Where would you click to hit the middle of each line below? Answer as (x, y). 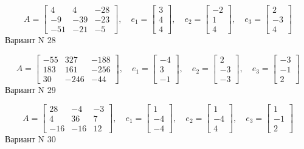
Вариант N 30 (30, 139)
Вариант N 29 (30, 89)
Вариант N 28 (30, 40)
